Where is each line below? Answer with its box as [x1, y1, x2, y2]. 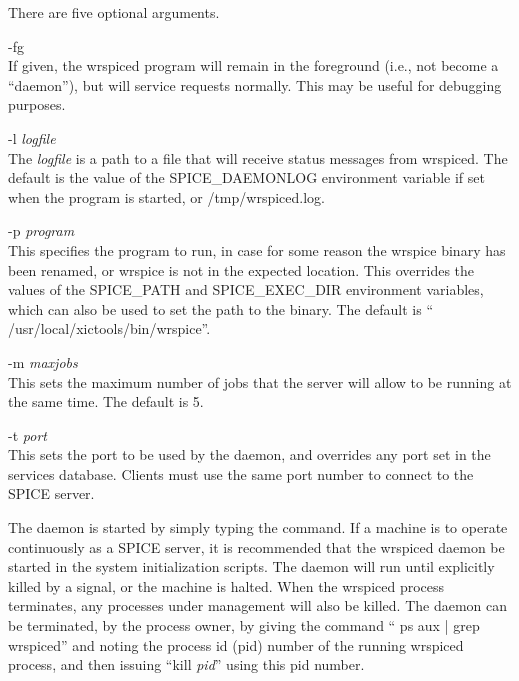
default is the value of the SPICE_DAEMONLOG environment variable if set [8, 167, 485, 188]
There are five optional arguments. [8, 2, 220, 22]
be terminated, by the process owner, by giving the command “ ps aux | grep [8, 615, 480, 636]
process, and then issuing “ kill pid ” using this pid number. [8, 654, 365, 675]
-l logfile [8, 127, 56, 148]
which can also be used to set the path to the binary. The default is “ [8, 298, 433, 319]
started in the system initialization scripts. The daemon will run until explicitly [8, 556, 495, 577]
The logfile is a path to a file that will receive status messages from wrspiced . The [8, 147, 508, 168]
